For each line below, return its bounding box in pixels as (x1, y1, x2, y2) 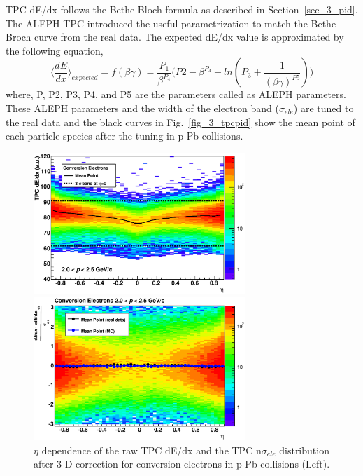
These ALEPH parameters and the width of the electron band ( (6, 100, 279, 115)
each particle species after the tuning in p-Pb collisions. (6, 128, 243, 143)
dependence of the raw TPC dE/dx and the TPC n (41, 442, 262, 457)
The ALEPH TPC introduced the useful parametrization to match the (6, 15, 308, 30)
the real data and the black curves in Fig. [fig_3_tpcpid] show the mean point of (6, 114, 355, 129)
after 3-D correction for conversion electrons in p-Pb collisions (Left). (34, 456, 330, 471)
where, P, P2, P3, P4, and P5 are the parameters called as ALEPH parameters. (6, 87, 346, 102)
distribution (279, 442, 329, 457)
